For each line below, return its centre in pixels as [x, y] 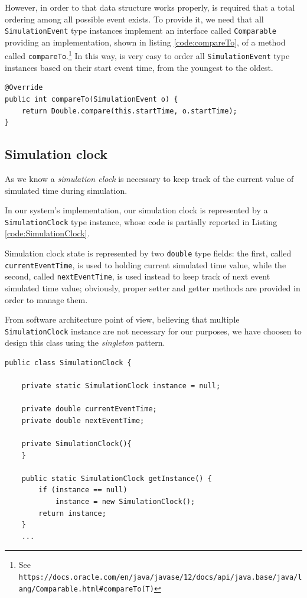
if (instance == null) [83, 490]
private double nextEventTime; [83, 420]
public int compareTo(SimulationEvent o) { [92, 99]
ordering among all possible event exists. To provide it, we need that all [134, 19]
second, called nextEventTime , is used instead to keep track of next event [138, 276]
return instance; [72, 513]
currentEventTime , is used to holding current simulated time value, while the [146, 264]
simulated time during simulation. [66, 190]
